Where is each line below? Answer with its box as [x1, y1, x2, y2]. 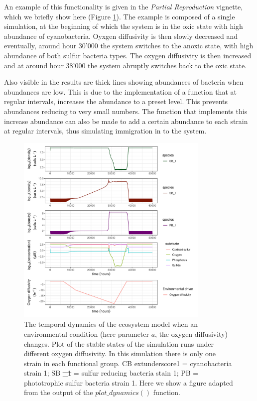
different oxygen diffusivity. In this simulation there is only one [24, 348, 216, 359]
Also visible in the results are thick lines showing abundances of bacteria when [4, 77, 244, 87]
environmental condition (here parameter [24, 328, 149, 339]
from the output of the [24, 387, 93, 398]
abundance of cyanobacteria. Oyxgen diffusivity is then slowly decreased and [4, 30, 238, 41]
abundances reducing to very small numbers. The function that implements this [4, 106, 248, 116]
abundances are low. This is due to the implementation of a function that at [4, 86, 237, 97]
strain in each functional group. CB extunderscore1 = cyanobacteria [24, 358, 232, 368]
